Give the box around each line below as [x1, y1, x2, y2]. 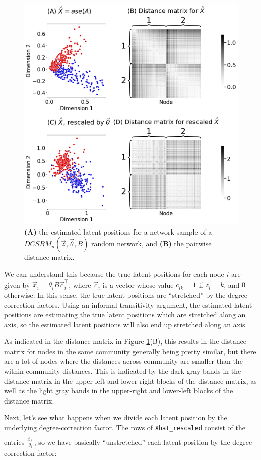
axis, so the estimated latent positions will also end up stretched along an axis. [4, 319, 247, 329]
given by [4, 279, 30, 290]
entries [4, 436, 25, 447]
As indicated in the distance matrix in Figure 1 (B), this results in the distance [4, 336, 246, 347]
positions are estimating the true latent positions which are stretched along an [4, 309, 246, 320]
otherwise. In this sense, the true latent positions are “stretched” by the [4, 289, 226, 300]
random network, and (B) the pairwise [91, 238, 212, 249]
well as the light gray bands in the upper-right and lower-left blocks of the [4, 385, 233, 396]
